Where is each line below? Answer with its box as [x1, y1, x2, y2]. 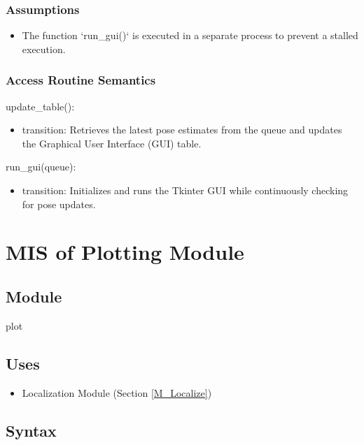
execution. [22, 41, 66, 56]
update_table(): [6, 99, 75, 113]
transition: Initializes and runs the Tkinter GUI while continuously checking [22, 183, 349, 197]
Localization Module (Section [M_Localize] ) [22, 385, 212, 400]
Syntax [6, 419, 57, 441]
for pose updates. [22, 196, 96, 211]
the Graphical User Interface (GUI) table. [22, 136, 202, 150]
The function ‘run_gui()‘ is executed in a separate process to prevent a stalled [22, 28, 358, 43]
